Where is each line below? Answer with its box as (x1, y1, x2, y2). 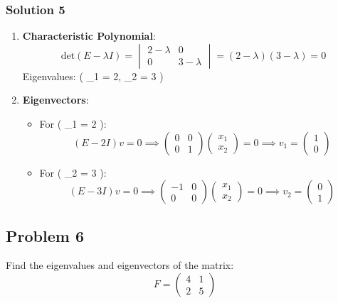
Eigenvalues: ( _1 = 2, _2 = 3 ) (22, 68, 164, 83)
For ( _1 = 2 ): (39, 116, 107, 131)
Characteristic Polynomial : (22, 28, 156, 43)
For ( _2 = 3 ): (39, 165, 107, 180)
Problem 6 (6, 224, 84, 246)
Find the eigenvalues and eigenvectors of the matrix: (6, 258, 234, 272)
